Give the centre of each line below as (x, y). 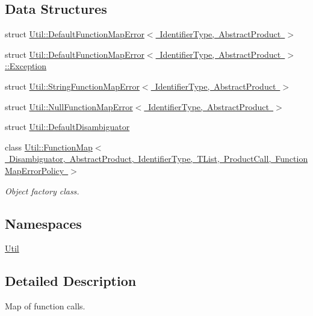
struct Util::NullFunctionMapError (69, 106)
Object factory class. (42, 191)
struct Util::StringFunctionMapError (72, 86)
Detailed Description (71, 281)
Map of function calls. (45, 306)
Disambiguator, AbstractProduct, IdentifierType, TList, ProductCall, (140, 159)
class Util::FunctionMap (49, 147)
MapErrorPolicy (35, 170)
